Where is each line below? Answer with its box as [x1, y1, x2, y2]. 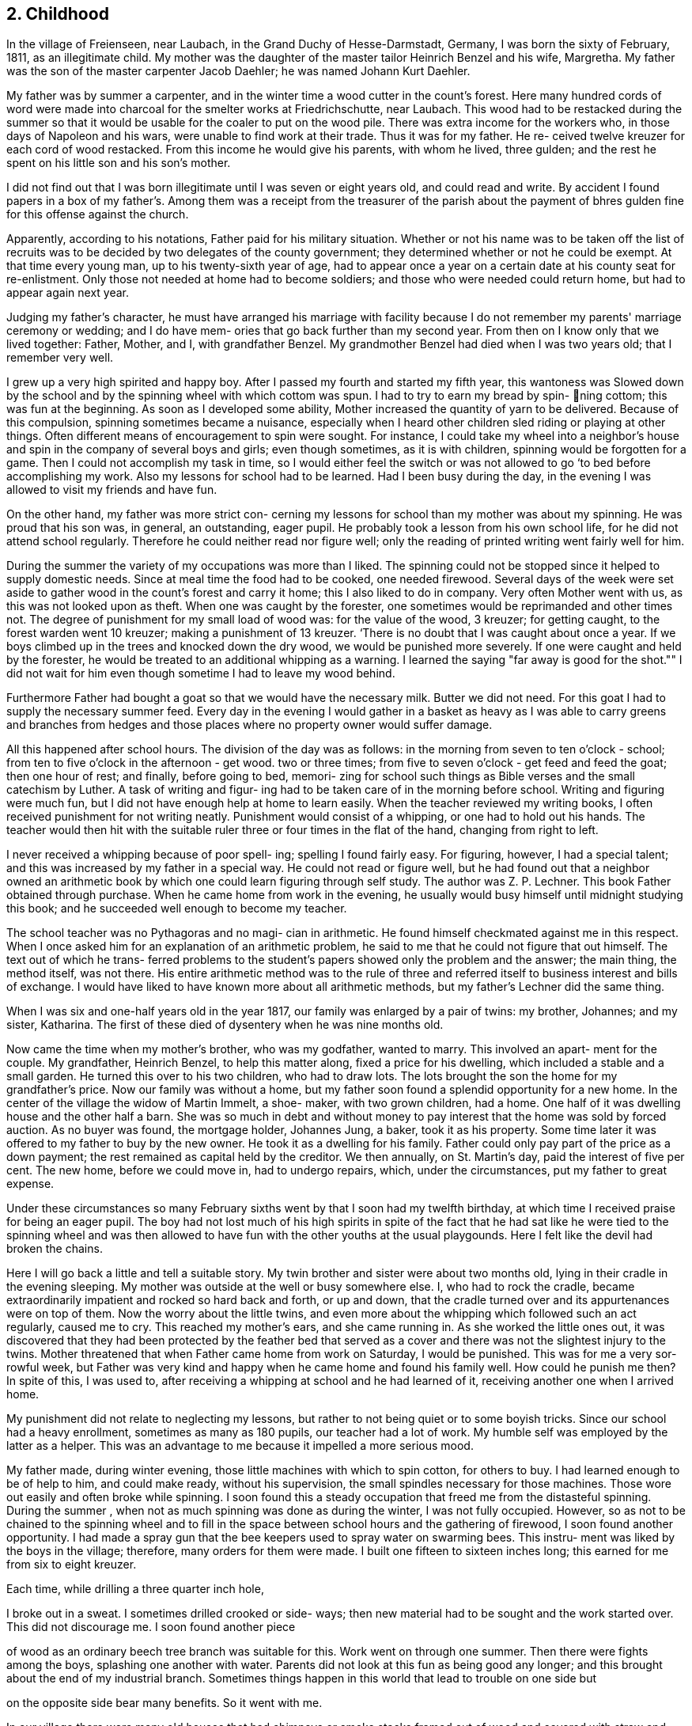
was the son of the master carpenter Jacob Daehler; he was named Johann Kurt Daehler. [6, 64, 471, 78]
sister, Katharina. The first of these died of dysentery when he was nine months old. [6, 1018, 444, 1032]
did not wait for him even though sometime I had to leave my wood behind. [6, 666, 395, 681]
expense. [6, 1177, 55, 1191]
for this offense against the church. [6, 207, 189, 222]
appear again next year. [6, 286, 130, 300]
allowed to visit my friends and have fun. [6, 483, 217, 497]
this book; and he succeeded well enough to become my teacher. [6, 901, 347, 916]
